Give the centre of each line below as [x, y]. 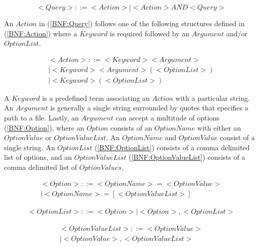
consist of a [237, 137]
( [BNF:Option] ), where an [44, 127]
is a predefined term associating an [96, 98]
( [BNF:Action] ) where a [41, 33]
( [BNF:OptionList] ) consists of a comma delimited [172, 147]
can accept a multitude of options [168, 118]
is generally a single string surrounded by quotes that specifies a [149, 108]
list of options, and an [38, 157]
